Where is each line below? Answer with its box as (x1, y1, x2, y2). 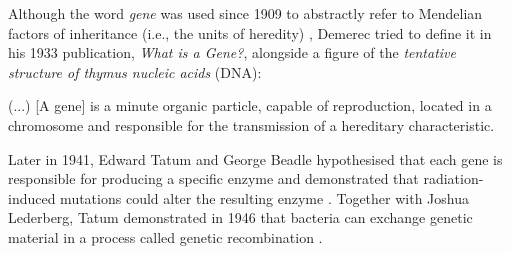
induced (8, 187, 56, 208)
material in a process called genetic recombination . (8, 226, 323, 247)
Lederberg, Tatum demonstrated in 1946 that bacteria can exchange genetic (8, 207, 473, 228)
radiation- (423, 168, 484, 189)
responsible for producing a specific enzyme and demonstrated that (8, 168, 419, 189)
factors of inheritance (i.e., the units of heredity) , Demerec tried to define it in (8, 22, 492, 43)
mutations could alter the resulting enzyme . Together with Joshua (60, 187, 469, 208)
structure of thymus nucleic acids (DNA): (8, 61, 262, 82)
